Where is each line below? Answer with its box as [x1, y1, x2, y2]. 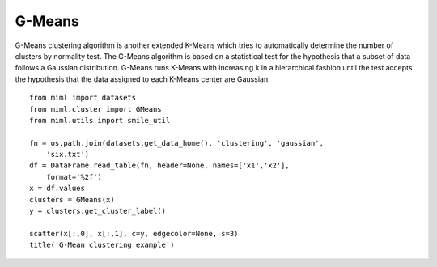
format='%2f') [45, 172, 103, 181]
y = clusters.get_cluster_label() [29, 206, 166, 216]
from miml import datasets [29, 93, 137, 103]
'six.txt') [45, 150, 90, 159]
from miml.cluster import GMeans [29, 104, 162, 113]
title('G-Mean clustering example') [29, 240, 175, 250]
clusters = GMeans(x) [29, 195, 115, 204]
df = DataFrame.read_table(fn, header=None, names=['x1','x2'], [29, 161, 291, 170]
